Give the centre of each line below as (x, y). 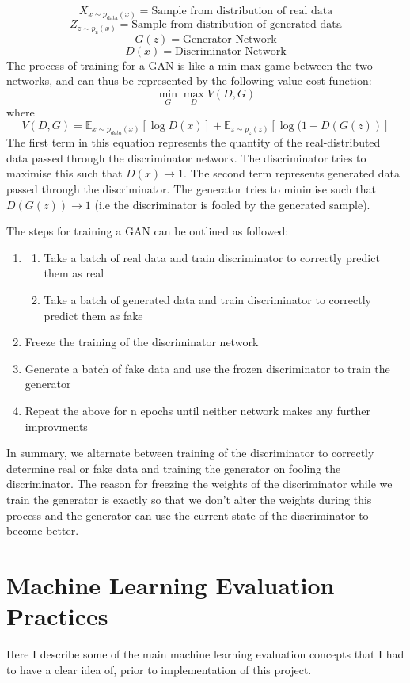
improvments (56, 426)
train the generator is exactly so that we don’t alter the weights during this (189, 499)
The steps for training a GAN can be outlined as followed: (148, 231)
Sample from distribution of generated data (237, 25)
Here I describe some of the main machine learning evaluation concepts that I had (205, 654)
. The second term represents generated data (291, 173)
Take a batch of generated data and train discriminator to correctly (207, 299)
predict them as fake (93, 315)
